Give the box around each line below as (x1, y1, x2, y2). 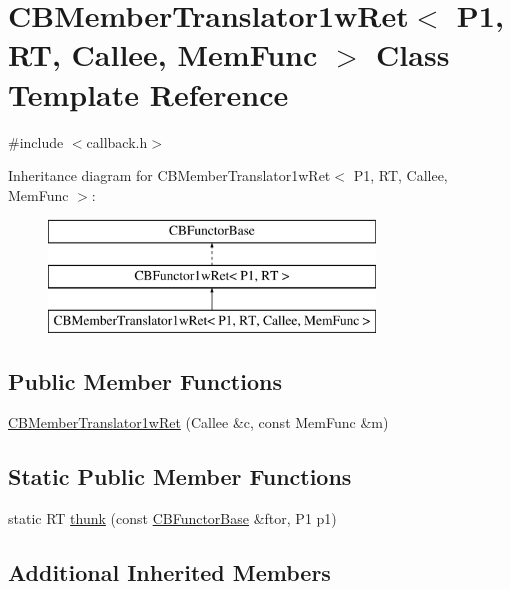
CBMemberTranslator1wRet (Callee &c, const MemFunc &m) (8, 412, 389, 433)
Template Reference (8, 73, 289, 114)
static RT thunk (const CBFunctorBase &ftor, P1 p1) (8, 508, 337, 529)
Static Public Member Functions (8, 461, 352, 492)
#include (8, 131, 64, 152)
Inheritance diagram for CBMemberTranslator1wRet (8, 165, 331, 186)
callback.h (86, 131, 148, 152)
